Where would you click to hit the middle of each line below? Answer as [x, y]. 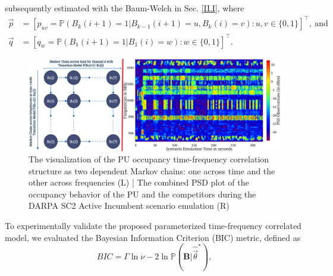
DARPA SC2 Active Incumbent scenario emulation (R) [129, 206]
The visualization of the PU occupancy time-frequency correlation [149, 159]
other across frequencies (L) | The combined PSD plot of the [139, 182]
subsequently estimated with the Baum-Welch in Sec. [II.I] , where [125, 8]
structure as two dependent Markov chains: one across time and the [152, 170]
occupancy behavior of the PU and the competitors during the [142, 194]
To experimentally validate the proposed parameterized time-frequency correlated [153, 226]
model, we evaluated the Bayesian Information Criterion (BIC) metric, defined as [153, 237]
